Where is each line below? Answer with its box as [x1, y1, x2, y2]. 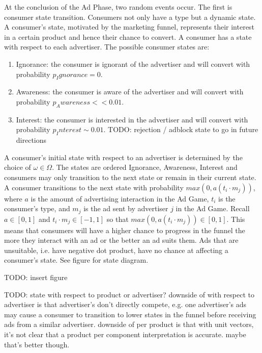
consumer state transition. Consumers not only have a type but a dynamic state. [4, 11, 256, 22]
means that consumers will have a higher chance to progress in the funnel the [4, 224, 245, 235]
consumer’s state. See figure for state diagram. [4, 255, 149, 265]
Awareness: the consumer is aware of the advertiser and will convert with [16, 86, 244, 97]
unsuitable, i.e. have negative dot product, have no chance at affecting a [4, 244, 228, 255]
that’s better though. [4, 339, 70, 349]
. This [226, 213, 245, 224]
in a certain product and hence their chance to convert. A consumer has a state [4, 31, 252, 42]
